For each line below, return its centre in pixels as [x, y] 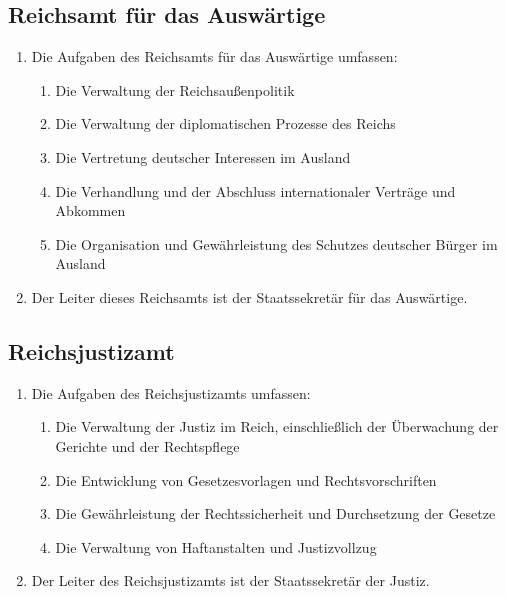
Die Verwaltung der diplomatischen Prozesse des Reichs [225, 123]
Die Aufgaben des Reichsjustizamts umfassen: [171, 392]
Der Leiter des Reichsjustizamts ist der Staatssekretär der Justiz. [230, 580]
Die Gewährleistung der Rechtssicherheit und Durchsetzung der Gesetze [275, 513]
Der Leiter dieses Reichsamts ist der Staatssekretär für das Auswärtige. [249, 296]
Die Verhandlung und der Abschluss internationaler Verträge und [255, 190]
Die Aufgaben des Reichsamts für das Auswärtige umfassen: [214, 56]
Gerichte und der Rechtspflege [147, 445]
